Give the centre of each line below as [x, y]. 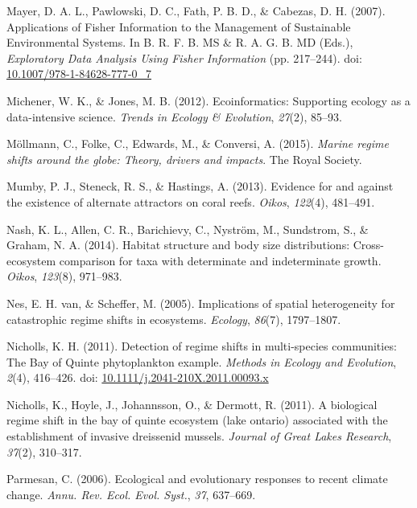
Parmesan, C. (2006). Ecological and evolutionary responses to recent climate [197, 479]
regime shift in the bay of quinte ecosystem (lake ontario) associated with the [197, 420]
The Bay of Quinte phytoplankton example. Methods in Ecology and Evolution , [202, 361]
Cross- [369, 245]
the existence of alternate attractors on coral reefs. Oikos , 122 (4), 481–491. [191, 201]
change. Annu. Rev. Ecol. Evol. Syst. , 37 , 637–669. [131, 494]
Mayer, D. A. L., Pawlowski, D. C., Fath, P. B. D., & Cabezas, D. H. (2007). [196, 10]
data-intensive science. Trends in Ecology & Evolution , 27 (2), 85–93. [174, 116]
